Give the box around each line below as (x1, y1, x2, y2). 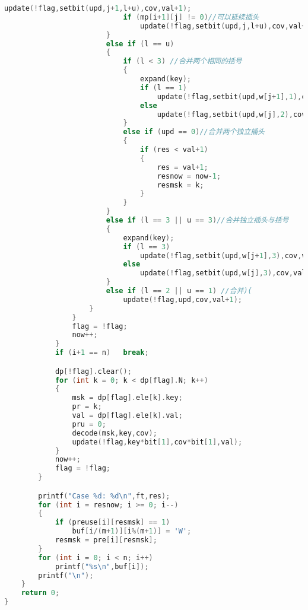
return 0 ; (21, 589, 60, 598)
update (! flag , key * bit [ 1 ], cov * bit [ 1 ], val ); (72, 437, 243, 446)
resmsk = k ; (157, 180, 204, 189)
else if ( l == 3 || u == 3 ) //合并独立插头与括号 (106, 216, 289, 224)
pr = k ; (72, 402, 102, 411)
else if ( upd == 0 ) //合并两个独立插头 (123, 128, 265, 136)
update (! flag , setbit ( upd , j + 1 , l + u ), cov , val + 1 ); (4, 4, 192, 12)
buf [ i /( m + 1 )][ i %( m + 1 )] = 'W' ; (72, 527, 192, 536)
